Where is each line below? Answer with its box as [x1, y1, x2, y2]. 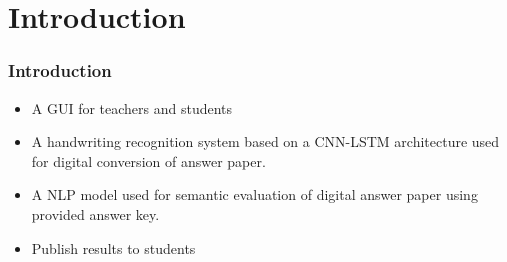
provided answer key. [31, 203, 160, 224]
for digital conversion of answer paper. [31, 150, 266, 171]
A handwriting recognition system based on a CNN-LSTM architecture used [31, 131, 500, 152]
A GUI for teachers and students [31, 97, 233, 118]
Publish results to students [31, 237, 196, 258]
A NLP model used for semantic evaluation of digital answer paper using [31, 184, 478, 205]
